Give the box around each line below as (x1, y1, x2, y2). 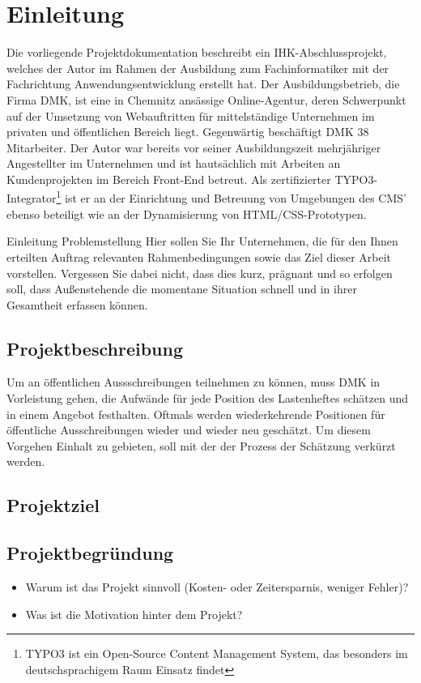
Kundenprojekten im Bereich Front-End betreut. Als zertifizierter (6, 170, 331, 187)
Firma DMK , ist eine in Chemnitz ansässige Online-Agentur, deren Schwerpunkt (6, 91, 406, 108)
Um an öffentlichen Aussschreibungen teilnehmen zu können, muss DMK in (6, 374, 381, 391)
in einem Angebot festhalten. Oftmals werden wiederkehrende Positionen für (6, 405, 385, 422)
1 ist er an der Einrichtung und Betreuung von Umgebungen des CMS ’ (56, 187, 406, 207)
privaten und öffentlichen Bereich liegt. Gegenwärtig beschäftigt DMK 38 (6, 123, 369, 140)
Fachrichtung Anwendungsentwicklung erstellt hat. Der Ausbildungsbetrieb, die (6, 75, 400, 92)
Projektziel (6, 493, 100, 518)
